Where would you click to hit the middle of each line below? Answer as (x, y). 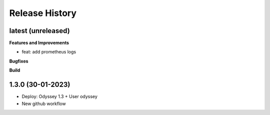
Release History (43, 13)
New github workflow (44, 103)
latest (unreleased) (39, 31)
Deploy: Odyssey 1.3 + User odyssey (59, 96)
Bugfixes (19, 61)
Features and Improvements (39, 43)
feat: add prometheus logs (49, 52)
